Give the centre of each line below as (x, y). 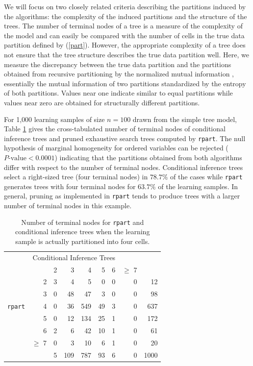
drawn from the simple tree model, (185, 119)
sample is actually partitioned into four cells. (83, 241)
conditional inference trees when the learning (83, 232)
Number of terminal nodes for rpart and (83, 222)
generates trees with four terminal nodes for (70, 186)
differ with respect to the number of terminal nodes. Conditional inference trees (124, 167)
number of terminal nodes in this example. (68, 206)
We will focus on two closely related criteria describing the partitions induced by (125, 6)
